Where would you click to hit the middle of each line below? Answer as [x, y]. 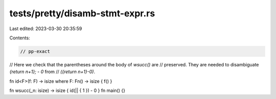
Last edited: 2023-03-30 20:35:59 [46, 29]
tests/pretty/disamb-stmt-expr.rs [82, 13]
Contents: [20, 38]
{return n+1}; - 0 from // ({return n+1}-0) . [52, 72]
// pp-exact [35, 51]
